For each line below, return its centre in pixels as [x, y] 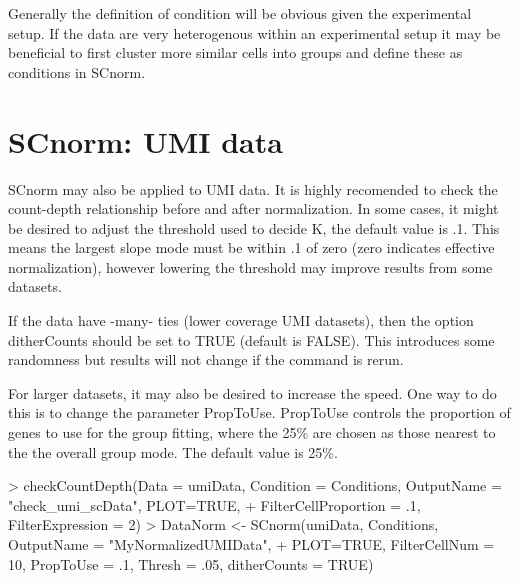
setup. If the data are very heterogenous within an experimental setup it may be [254, 32]
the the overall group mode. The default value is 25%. [173, 451]
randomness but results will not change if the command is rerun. [206, 359]
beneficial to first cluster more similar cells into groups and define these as [235, 52]
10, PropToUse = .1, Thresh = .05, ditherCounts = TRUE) [191, 563]
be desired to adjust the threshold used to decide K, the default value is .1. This [254, 227]
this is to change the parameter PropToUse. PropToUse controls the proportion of [259, 412]
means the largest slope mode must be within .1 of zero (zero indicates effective [251, 247]
